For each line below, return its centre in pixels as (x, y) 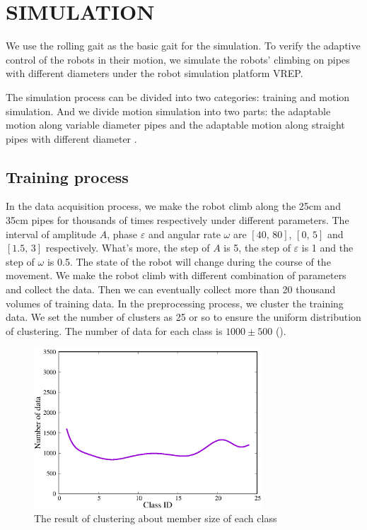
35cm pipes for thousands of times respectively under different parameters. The (177, 220)
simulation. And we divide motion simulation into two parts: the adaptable (168, 111)
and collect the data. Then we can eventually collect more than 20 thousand (171, 289)
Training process (67, 176)
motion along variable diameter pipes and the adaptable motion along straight (175, 125)
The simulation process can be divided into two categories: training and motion (178, 96)
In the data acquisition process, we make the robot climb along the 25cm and (173, 206)
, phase (122, 234)
